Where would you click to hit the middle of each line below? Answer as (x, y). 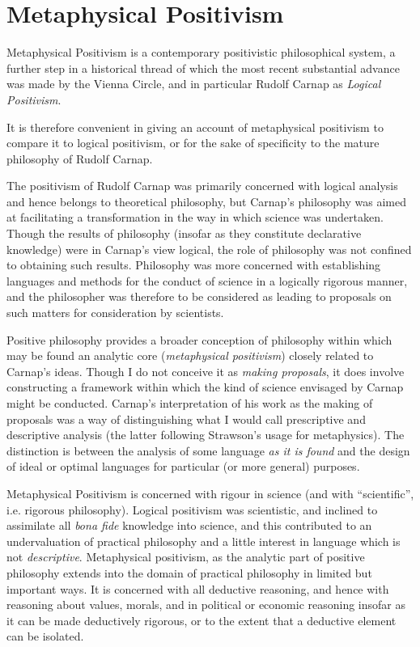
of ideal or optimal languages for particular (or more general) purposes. (183, 466)
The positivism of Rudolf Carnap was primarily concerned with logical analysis (202, 186)
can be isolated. (45, 636)
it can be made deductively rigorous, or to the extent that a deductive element (202, 620)
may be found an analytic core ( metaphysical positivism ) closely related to (190, 355)
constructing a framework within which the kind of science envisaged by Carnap (205, 387)
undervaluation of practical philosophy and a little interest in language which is (204, 541)
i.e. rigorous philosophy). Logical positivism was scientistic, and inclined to (192, 509)
